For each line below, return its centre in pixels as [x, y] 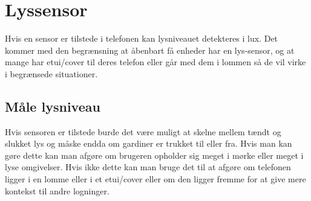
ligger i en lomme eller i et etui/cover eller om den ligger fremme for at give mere [155, 179]
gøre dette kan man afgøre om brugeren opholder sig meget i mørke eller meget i [154, 155]
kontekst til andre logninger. [57, 190]
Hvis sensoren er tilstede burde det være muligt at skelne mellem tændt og [143, 131]
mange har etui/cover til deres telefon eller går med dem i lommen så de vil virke [155, 62]
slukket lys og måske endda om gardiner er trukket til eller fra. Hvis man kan [149, 143]
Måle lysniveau [53, 106]
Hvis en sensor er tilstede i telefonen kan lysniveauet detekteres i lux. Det [142, 38]
